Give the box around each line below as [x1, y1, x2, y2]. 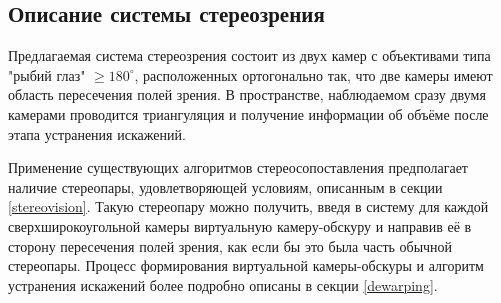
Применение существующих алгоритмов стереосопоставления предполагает [8, 157, 468, 178]
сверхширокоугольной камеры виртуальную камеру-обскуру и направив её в [8, 215, 472, 236]
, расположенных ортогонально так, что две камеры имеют [134, 64, 493, 85]
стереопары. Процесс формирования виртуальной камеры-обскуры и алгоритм [8, 255, 484, 276]
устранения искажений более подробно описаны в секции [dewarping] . [8, 274, 438, 295]
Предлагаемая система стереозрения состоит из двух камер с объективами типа [8, 45, 491, 66]
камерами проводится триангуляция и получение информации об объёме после [8, 103, 489, 124]
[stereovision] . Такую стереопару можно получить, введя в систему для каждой [8, 196, 489, 217]
